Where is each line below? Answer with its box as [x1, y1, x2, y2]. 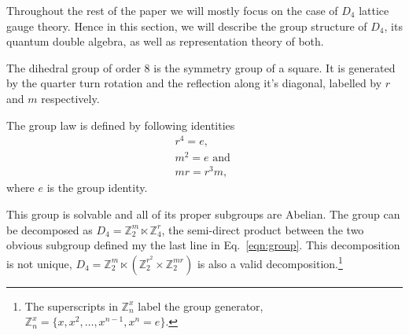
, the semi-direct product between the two [161, 221, 364, 237]
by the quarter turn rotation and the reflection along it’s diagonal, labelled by [6, 75, 382, 91]
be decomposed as [6, 221, 93, 237]
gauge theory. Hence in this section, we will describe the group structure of [6, 17, 367, 34]
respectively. [41, 90, 100, 106]
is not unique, [6, 255, 72, 271]
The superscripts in [24, 297, 118, 314]
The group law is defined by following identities [6, 116, 235, 133]
